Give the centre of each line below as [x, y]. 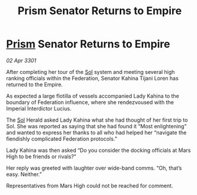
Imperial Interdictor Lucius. [39, 108]
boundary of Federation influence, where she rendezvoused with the [90, 102]
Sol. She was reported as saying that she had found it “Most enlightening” [96, 126]
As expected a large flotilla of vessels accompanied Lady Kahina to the [93, 96]
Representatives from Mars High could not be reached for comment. [90, 186]
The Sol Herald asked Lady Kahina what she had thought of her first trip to [97, 120]
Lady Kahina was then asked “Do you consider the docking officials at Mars [99, 150]
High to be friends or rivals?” [41, 156]
